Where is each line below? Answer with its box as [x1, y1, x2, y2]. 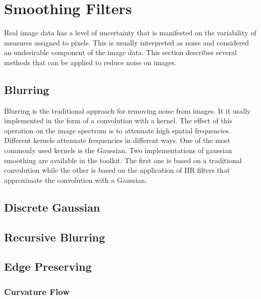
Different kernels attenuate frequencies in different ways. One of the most [4, 135, 230, 145]
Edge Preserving [4, 259, 92, 274]
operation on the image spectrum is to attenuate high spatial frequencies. [4, 125, 231, 135]
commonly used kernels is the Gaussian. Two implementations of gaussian [4, 145, 232, 156]
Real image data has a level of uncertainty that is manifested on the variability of [4, 27, 256, 38]
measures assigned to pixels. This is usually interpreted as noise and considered [4, 37, 249, 47]
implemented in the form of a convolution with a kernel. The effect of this [4, 115, 233, 126]
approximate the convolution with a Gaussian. [4, 174, 147, 185]
